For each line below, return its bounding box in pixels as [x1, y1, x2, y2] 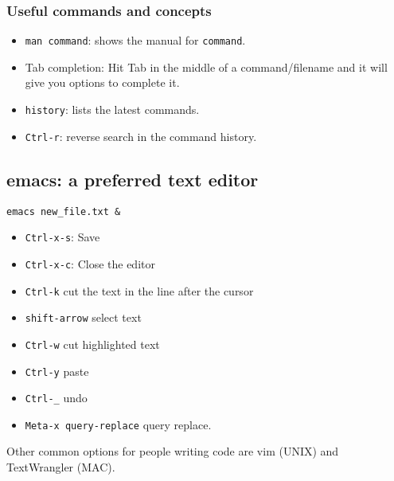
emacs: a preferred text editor [6, 166, 259, 191]
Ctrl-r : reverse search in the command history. [25, 127, 257, 144]
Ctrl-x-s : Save [25, 229, 100, 245]
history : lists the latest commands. [25, 101, 200, 118]
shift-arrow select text [25, 309, 142, 326]
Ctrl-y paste [25, 362, 89, 379]
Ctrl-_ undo [25, 389, 88, 406]
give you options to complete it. [25, 74, 180, 91]
